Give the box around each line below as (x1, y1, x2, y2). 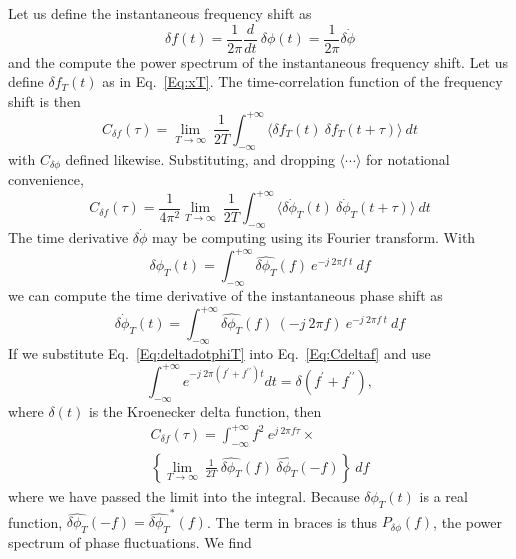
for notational (366, 148, 450, 169)
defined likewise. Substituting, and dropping (65, 148, 335, 169)
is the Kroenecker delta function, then (88, 400, 322, 421)
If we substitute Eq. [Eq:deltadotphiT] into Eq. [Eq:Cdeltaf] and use (8, 342, 431, 363)
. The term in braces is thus (206, 511, 378, 532)
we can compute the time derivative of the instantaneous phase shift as (8, 284, 443, 305)
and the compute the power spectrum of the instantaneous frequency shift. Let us (8, 51, 509, 72)
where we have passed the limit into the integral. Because (8, 485, 360, 506)
